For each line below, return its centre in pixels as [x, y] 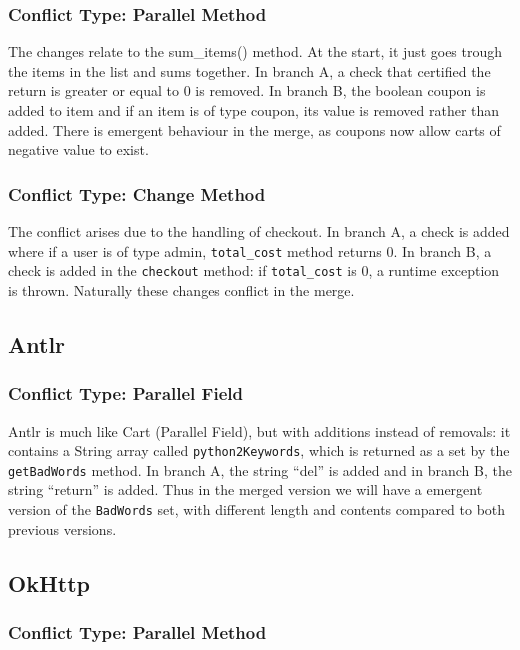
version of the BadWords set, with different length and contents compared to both [257, 509]
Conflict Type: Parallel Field [125, 393]
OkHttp [49, 582]
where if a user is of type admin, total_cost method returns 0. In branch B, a [250, 250]
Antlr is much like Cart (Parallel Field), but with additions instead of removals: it [259, 430]
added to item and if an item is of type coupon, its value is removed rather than [254, 110]
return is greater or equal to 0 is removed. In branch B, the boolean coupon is [247, 90]
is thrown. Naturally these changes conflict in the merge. [181, 289]
